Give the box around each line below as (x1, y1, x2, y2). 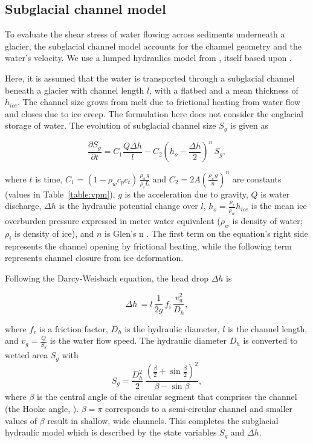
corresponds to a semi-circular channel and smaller (105, 402, 293, 414)
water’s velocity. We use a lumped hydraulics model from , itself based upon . (5, 51, 292, 64)
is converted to (243, 334, 298, 347)
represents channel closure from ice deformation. (5, 251, 184, 264)
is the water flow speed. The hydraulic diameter (50, 334, 227, 347)
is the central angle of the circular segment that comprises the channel (37, 390, 297, 403)
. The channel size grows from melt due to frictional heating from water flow (18, 95, 301, 108)
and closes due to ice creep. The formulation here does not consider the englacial (5, 107, 303, 120)
